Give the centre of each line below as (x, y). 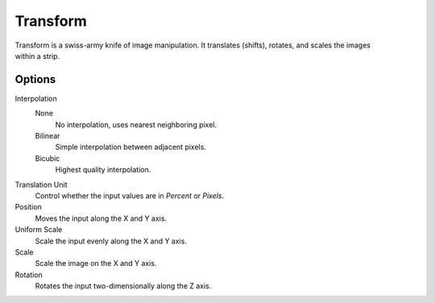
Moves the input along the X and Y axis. (101, 218)
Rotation (29, 275)
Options (35, 79)
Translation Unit (41, 185)
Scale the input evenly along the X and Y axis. (111, 241)
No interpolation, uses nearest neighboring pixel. (136, 124)
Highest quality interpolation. (103, 170)
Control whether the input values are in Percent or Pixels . (130, 195)
